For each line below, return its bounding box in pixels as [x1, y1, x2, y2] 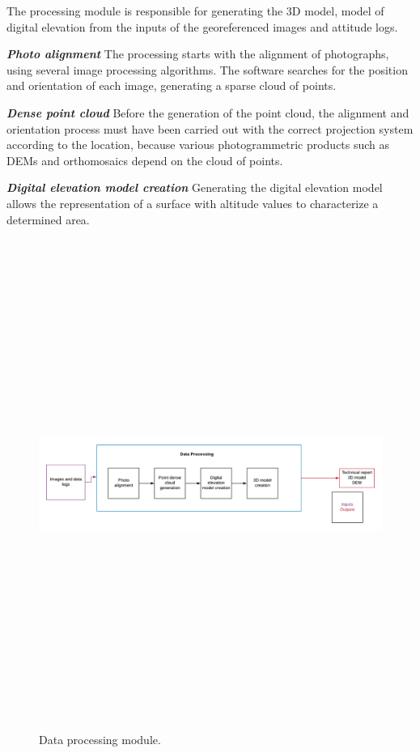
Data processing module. [39, 731, 161, 748]
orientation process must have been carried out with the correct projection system [6, 120, 414, 137]
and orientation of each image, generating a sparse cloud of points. [6, 77, 337, 94]
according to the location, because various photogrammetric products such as [6, 136, 390, 153]
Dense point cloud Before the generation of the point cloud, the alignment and [6, 104, 409, 121]
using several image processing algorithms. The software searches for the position [6, 61, 408, 78]
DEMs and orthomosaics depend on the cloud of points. [6, 151, 283, 168]
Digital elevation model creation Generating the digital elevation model [6, 179, 383, 196]
